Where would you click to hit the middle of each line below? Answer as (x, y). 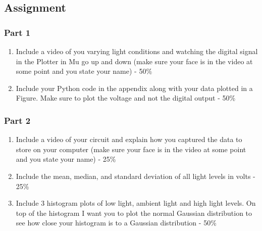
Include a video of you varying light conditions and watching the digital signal (137, 51)
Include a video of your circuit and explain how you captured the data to (129, 139)
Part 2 (17, 120)
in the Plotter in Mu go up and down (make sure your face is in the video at (134, 61)
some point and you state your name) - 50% (84, 71)
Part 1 (17, 32)
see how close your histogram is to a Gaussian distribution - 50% (116, 223)
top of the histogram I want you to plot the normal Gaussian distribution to (134, 213)
